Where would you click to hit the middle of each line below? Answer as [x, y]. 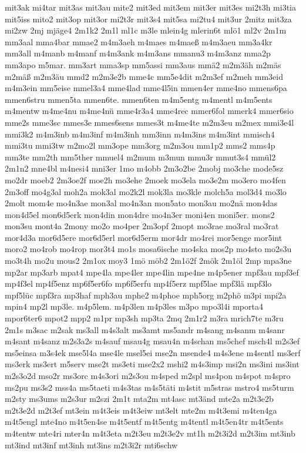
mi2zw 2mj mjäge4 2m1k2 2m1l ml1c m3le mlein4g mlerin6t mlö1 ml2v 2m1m [146, 30]
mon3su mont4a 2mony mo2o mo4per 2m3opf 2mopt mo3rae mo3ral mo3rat [142, 226]
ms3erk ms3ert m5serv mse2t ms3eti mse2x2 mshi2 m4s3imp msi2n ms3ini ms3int [152, 364]
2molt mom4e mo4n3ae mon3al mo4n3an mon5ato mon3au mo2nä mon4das [141, 203]
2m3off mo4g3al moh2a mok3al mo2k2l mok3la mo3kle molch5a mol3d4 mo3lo [146, 191]
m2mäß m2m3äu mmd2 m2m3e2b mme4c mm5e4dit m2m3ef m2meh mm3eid [144, 76]
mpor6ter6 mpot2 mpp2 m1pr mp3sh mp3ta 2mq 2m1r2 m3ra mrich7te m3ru [144, 318]
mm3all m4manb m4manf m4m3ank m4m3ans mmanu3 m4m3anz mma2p [138, 53]
